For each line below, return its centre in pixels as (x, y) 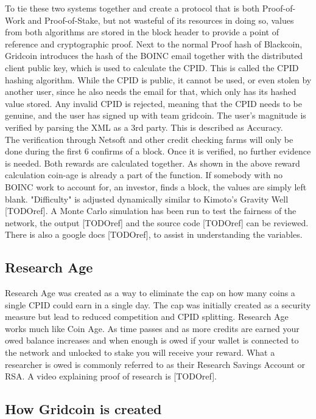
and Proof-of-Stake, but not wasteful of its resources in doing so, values (161, 20)
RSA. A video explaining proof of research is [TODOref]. (111, 376)
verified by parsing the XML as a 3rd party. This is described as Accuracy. (144, 127)
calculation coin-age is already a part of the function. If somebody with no (144, 175)
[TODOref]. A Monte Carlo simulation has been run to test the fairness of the (151, 211)
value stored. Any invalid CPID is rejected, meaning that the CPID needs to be (153, 103)
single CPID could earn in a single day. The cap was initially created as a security (158, 304)
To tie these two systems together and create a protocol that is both (132, 8)
